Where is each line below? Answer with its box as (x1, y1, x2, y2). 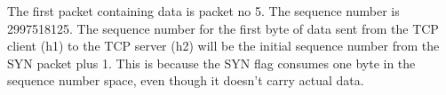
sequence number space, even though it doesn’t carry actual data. (7, 71, 364, 90)
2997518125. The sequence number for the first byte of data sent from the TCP (7, 19, 439, 37)
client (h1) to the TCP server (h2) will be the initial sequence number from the (7, 36, 440, 55)
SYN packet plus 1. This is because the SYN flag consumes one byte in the (7, 53, 416, 72)
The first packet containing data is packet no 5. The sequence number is (7, 2, 400, 20)
